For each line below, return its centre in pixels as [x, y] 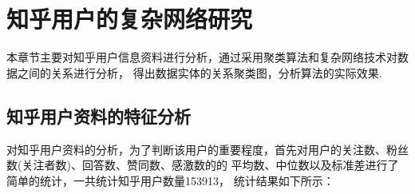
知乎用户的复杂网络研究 [130, 19]
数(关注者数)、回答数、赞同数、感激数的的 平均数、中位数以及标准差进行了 [203, 165]
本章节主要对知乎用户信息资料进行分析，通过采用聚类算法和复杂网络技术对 [202, 57]
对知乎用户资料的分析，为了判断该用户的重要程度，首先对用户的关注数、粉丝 [207, 149]
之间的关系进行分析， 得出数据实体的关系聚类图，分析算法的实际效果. [200, 72]
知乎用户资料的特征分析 [99, 115]
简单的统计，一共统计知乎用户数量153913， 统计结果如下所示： [170, 180]
